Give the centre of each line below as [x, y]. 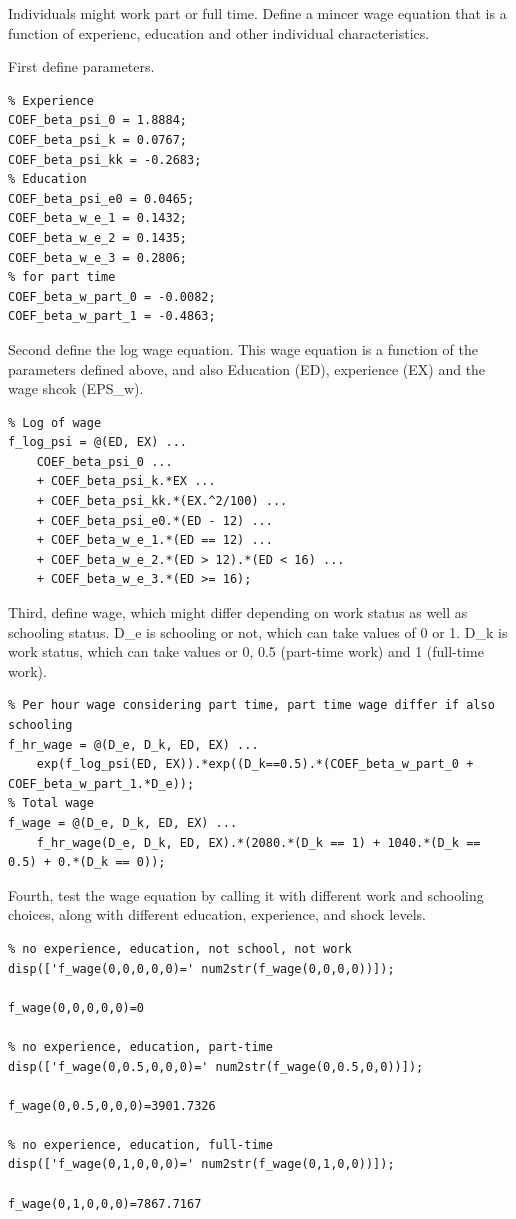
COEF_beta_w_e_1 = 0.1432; [97, 218]
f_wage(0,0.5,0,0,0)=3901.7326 [112, 1105]
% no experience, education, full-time [140, 1144]
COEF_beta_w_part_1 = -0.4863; [112, 316]
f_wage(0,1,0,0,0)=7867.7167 [105, 1203]
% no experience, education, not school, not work [180, 948]
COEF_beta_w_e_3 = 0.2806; [97, 257]
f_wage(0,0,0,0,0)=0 [76, 1007]
